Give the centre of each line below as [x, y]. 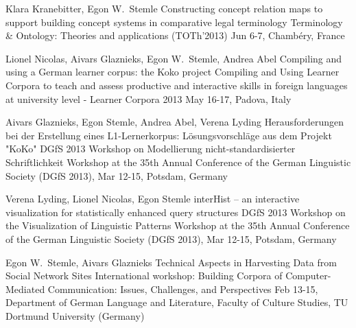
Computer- [308, 276]
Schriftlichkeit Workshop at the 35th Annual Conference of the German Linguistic [178, 162]
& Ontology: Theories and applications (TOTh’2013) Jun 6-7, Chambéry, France [175, 35]
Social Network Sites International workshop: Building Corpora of [144, 276]
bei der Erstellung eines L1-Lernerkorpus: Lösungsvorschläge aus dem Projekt [169, 135]
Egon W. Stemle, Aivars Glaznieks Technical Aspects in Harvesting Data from [171, 262]
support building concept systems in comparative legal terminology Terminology [174, 22]
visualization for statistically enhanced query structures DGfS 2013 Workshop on [176, 212]
